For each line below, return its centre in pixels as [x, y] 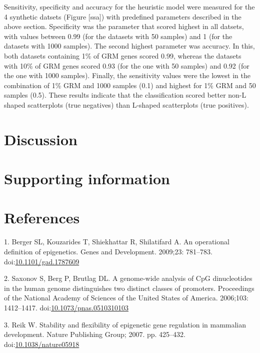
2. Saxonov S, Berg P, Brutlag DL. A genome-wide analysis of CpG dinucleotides [128, 278]
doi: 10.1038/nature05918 [42, 344]
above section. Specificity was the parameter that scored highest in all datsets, [124, 26]
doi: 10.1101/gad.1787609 [42, 261]
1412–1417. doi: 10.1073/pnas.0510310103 [66, 307]
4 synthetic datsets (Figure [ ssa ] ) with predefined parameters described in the [123, 16]
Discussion [41, 139]
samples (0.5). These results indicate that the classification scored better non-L [125, 95]
